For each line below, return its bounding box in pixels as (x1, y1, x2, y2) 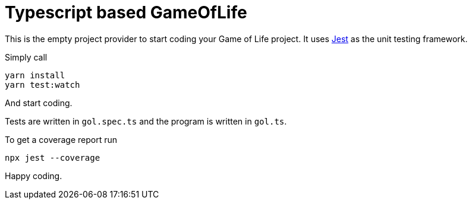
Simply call (5, 52, 48, 62)
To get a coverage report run (5, 134, 118, 145)
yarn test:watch (5, 79, 80, 90)
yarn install (5, 70, 65, 80)
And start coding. (5, 97, 73, 108)
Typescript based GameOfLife (5, 2, 247, 23)
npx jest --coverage (5, 152, 100, 162)
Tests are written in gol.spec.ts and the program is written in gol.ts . (5, 116, 287, 126)
